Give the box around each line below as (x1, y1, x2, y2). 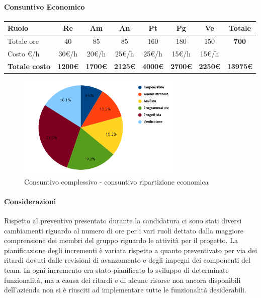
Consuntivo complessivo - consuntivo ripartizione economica (24, 176, 209, 187)
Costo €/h (8, 48, 40, 58)
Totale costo (8, 61, 51, 71)
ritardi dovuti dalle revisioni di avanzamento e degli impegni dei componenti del (4, 255, 250, 265)
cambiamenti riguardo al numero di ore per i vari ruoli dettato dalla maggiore (4, 225, 243, 235)
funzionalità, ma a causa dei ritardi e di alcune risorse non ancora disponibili (4, 274, 241, 285)
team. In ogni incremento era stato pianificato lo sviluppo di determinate (4, 265, 229, 275)
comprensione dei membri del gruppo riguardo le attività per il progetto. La (4, 235, 238, 246)
